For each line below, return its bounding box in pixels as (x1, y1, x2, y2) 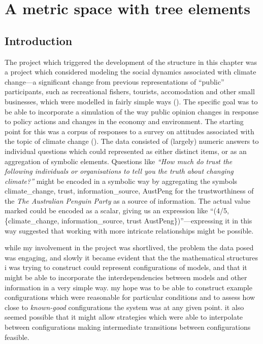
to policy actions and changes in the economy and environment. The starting (5, 116, 244, 127)
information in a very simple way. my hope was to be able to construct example (5, 282, 252, 292)
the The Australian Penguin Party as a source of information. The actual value (5, 195, 250, 206)
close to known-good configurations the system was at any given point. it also (5, 301, 244, 312)
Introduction (5, 32, 73, 48)
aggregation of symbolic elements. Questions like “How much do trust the (5, 156, 233, 166)
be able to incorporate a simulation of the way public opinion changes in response (5, 106, 259, 117)
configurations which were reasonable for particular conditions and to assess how (5, 292, 255, 302)
